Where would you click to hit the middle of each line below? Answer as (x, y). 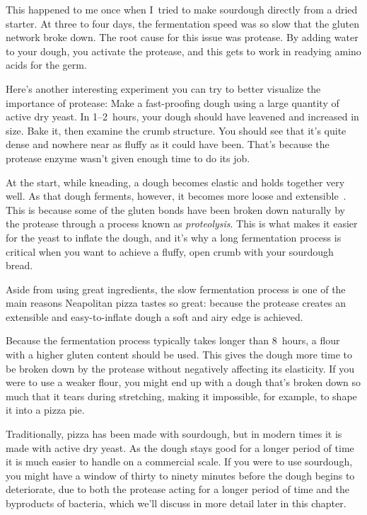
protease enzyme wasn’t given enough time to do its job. (128, 158)
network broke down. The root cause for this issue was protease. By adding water (182, 37)
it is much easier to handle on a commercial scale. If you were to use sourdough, (179, 462)
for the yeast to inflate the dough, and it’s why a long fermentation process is (174, 237)
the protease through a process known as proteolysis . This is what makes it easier (182, 223)
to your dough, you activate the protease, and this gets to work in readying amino (183, 51)
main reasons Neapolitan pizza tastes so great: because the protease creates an (176, 303)
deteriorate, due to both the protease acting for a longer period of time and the (178, 489)
